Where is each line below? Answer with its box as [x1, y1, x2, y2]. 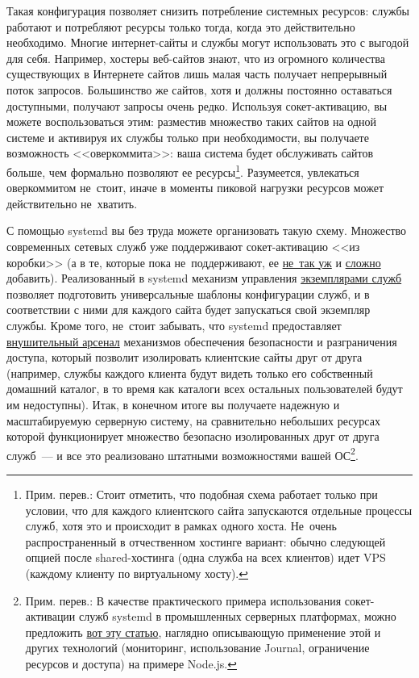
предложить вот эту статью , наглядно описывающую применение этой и [25, 623, 381, 640]
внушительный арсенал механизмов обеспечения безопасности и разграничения [6, 333, 397, 349]
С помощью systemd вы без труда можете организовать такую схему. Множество [6, 222, 407, 239]
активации [25, 608, 76, 625]
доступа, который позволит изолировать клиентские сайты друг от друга [6, 349, 363, 366]
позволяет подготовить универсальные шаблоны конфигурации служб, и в [6, 285, 370, 302]
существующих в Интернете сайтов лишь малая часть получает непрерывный [6, 65, 388, 82]
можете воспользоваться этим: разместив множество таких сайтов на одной [6, 113, 376, 130]
